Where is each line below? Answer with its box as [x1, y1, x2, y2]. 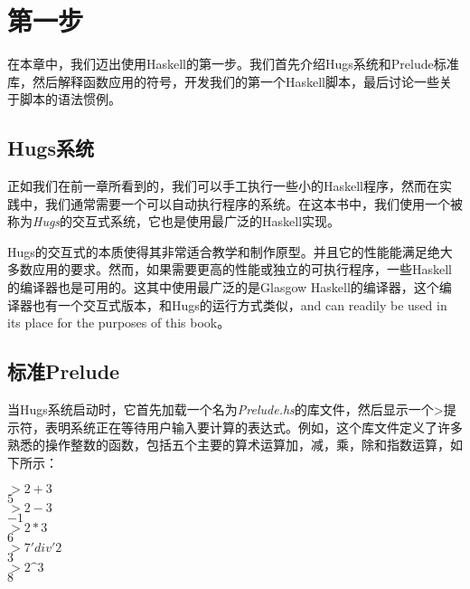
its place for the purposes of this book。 [7, 313, 230, 332]
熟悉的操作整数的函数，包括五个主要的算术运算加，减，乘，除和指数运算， [7, 435, 450, 454]
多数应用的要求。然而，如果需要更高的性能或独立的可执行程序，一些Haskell [7, 260, 453, 279]
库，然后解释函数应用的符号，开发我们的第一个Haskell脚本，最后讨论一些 [7, 71, 440, 90]
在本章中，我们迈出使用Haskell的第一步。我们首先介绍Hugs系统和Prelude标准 [7, 54, 459, 73]
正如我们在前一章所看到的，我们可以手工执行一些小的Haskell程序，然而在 [7, 176, 440, 195]
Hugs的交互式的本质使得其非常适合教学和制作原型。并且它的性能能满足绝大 [7, 242, 453, 261]
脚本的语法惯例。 [19, 90, 121, 109]
